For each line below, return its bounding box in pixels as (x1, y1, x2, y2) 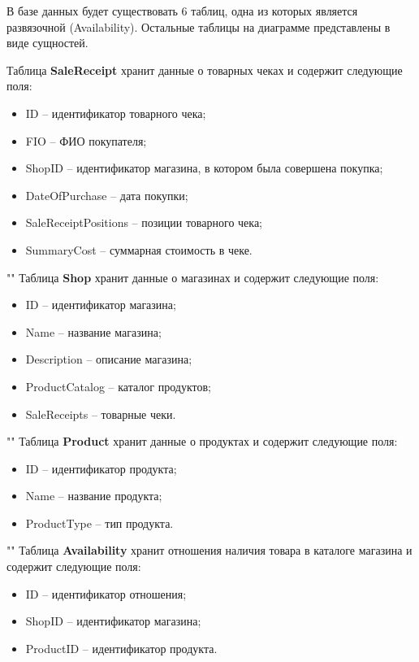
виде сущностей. (6, 34, 89, 51)
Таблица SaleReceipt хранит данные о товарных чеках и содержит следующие (6, 61, 403, 78)
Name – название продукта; (25, 487, 162, 504)
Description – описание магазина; (25, 351, 192, 368)
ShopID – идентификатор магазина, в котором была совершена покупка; (25, 159, 383, 176)
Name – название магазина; (25, 323, 162, 340)
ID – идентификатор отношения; (25, 585, 187, 602)
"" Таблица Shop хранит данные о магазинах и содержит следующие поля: (6, 268, 379, 285)
